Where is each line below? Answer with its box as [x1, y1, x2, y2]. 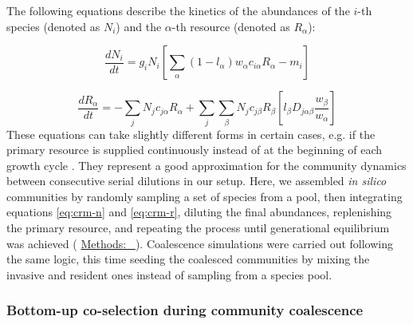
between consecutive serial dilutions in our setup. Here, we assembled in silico [6, 172, 387, 189]
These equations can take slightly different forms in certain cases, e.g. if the [6, 125, 376, 142]
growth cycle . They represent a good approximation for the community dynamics [6, 156, 407, 173]
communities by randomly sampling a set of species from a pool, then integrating [6, 188, 403, 204]
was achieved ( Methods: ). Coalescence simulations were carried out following [6, 235, 394, 251]
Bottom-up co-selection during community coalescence [6, 300, 364, 320]
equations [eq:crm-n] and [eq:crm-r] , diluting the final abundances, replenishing [6, 203, 392, 220]
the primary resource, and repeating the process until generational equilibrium [6, 219, 390, 236]
